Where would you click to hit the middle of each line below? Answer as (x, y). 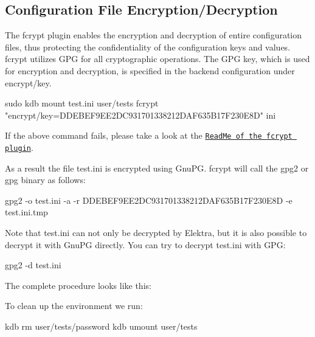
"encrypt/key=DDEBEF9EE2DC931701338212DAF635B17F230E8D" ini (140, 115)
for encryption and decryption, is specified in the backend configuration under (150, 70)
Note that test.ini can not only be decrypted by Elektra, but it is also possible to (156, 233)
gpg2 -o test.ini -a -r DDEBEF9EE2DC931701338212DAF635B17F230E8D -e (149, 200)
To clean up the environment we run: (74, 306)
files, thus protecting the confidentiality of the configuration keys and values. (148, 47)
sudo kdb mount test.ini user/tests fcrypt (82, 103)
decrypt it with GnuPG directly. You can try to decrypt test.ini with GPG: (145, 244)
